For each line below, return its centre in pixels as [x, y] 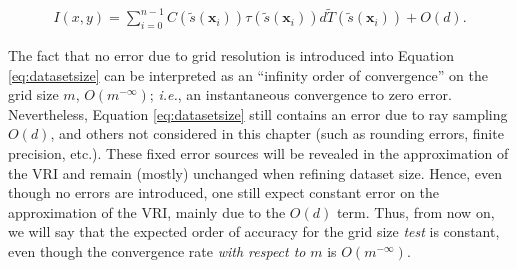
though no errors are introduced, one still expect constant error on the [224, 192]
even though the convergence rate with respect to [157, 250]
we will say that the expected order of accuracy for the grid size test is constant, [254, 231]
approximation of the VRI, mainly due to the [147, 211]
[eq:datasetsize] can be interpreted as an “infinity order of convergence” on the [248, 74]
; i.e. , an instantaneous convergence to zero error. [300, 94]
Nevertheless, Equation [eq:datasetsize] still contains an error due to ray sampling [258, 113]
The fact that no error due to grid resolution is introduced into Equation [231, 55]
